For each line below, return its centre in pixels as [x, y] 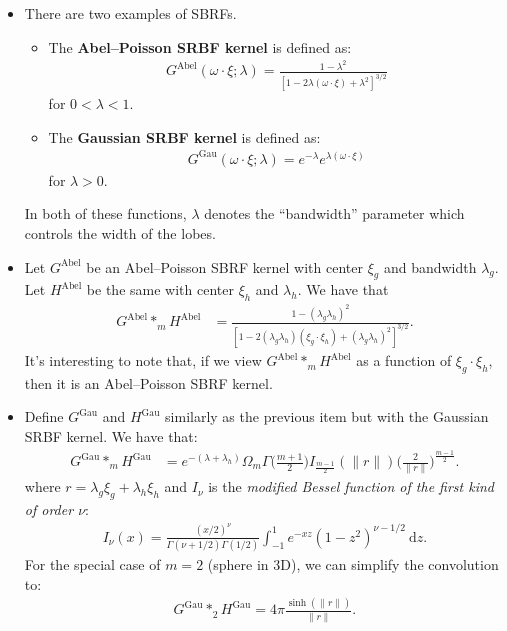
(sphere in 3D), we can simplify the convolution [353, 563]
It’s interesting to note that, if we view [143, 360]
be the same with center [160, 289]
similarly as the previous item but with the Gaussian [327, 416]
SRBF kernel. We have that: [111, 436]
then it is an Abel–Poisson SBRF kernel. [148, 382]
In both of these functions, [105, 213]
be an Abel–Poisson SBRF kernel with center [224, 266]
